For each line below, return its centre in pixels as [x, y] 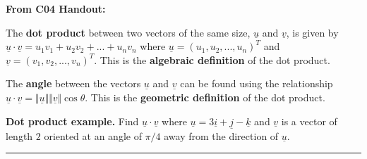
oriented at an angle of [93, 135]
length [19, 135]
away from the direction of [221, 135]
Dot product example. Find [72, 121]
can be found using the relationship [257, 83]
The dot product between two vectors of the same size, [128, 32]
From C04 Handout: [56, 8]
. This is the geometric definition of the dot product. [205, 97]
